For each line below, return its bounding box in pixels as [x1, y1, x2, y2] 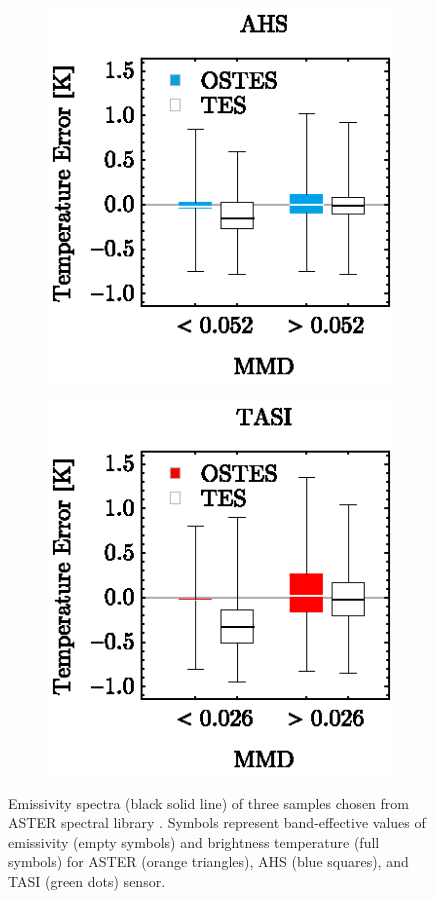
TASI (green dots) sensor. [8, 870, 166, 891]
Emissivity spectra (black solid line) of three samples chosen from [8, 792, 409, 813]
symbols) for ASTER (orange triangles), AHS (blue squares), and [8, 851, 409, 872]
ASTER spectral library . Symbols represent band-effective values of [8, 812, 426, 833]
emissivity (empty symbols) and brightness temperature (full [8, 831, 380, 852]
